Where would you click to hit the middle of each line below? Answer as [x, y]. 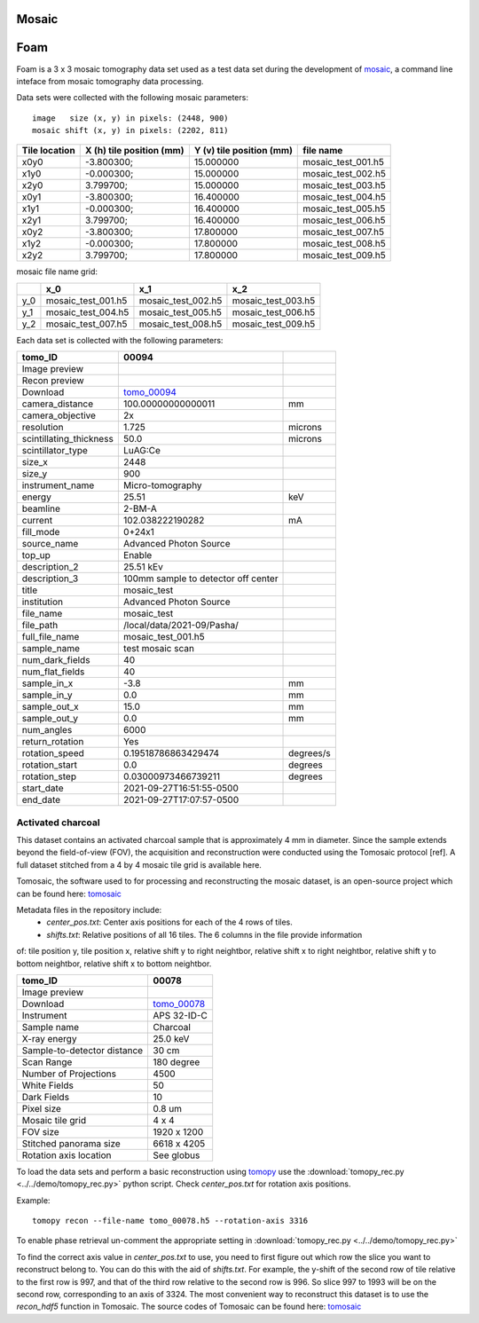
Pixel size [42, 1108]
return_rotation [53, 742]
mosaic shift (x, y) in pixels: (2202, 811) [131, 130]
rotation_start [50, 765]
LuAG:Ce [142, 451]
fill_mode [41, 532]
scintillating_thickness [68, 439]
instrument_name [58, 485]
